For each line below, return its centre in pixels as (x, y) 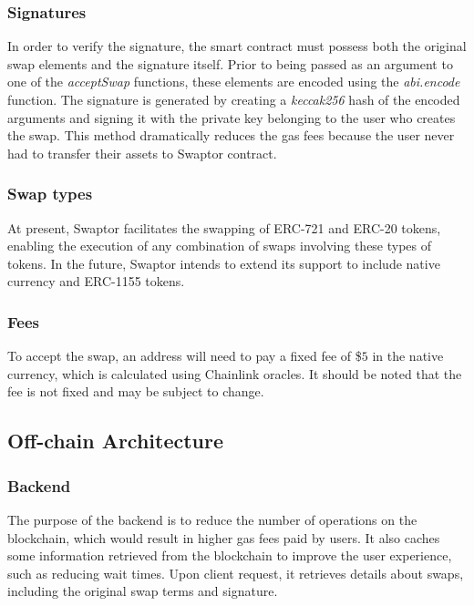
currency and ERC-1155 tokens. (96, 281)
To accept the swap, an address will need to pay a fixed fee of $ (185, 356)
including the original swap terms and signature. (143, 591)
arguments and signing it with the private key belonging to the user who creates (232, 117)
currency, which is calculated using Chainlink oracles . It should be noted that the (235, 373)
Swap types (50, 194)
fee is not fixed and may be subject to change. (136, 391)
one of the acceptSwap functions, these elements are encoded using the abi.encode (234, 82)
